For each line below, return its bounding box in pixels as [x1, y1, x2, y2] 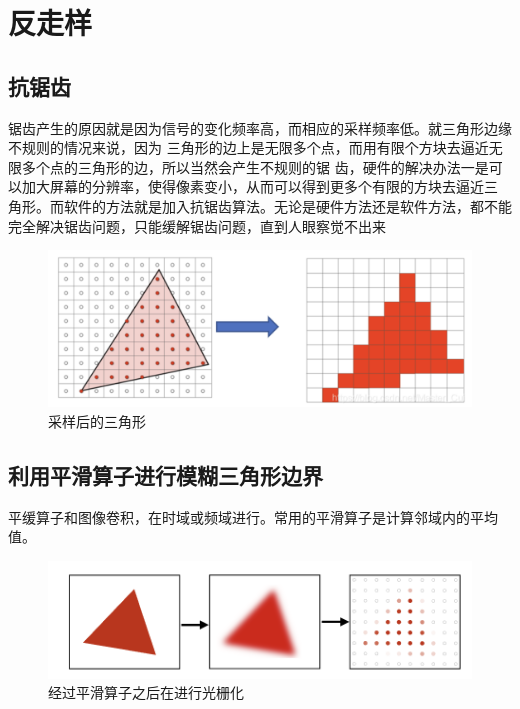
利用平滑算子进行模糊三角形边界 [8, 460, 323, 491]
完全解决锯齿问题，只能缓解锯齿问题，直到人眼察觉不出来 [8, 215, 386, 236]
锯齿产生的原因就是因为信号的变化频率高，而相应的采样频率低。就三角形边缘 [8, 117, 512, 138]
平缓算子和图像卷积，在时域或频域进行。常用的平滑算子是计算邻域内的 [8, 506, 470, 527]
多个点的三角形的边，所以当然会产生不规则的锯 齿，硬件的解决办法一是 [21, 156, 489, 177]
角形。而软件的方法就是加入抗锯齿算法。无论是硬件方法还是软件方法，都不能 [8, 195, 512, 216]
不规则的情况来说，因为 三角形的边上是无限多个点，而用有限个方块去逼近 [8, 137, 489, 158]
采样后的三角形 [48, 411, 146, 432]
